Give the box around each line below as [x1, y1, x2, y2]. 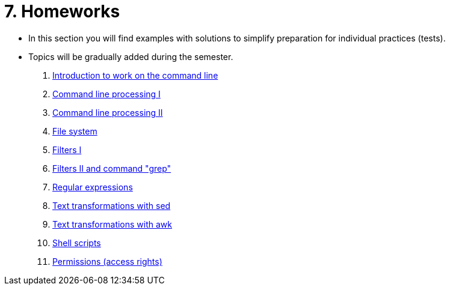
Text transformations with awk [52, 219, 172, 229]
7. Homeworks [4, 1, 120, 22]
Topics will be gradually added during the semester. [28, 51, 233, 62]
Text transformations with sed [52, 200, 171, 211]
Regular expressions [52, 181, 133, 192]
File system [52, 125, 97, 136]
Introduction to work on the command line [52, 70, 218, 80]
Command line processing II [52, 107, 163, 118]
